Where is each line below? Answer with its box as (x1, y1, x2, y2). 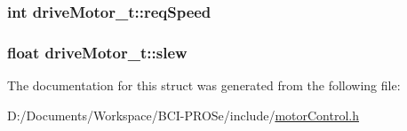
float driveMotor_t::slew (7, 41, 188, 63)
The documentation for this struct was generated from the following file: (7, 76, 401, 95)
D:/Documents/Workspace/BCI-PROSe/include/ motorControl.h (7, 105, 360, 124)
